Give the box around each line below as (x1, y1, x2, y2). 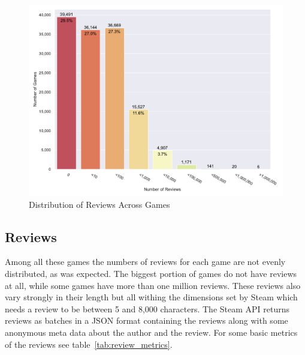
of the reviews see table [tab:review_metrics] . (5, 338, 173, 350)
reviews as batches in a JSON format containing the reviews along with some (5, 314, 288, 327)
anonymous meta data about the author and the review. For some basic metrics (5, 326, 298, 338)
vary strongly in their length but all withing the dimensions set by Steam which (5, 291, 298, 303)
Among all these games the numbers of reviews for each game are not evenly (5, 255, 286, 268)
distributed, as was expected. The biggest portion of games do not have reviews (5, 267, 297, 279)
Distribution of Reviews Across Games (29, 198, 170, 210)
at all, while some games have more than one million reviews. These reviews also (5, 279, 301, 291)
